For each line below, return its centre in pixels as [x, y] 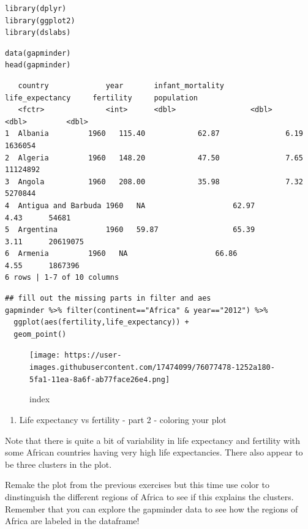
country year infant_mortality [121, 85]
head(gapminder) [38, 65]
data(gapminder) [38, 53]
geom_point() [40, 334]
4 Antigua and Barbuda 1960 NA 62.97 [130, 205]
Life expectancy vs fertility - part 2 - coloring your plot [123, 419]
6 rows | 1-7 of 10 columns [62, 278]
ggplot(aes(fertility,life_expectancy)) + [101, 322]
